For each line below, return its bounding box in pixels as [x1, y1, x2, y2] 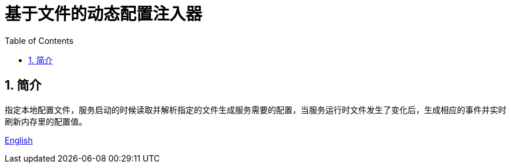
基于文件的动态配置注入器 [5, 4, 203, 24]
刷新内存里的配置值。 [5, 116, 87, 126]
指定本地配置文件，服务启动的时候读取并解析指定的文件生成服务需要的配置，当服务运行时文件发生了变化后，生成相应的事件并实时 [5, 104, 506, 115]
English [5, 135, 33, 145]
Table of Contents [5, 35, 74, 46]
